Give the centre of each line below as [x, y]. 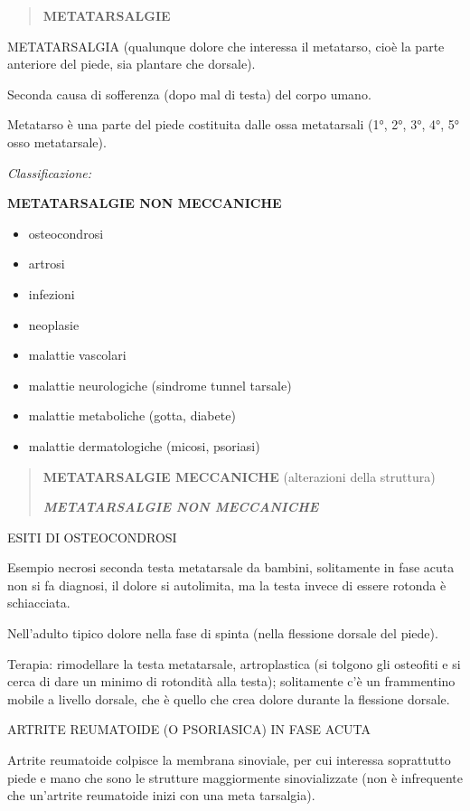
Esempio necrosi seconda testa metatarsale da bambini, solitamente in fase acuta [231, 567]
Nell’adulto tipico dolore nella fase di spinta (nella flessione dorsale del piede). [223, 633]
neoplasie [54, 324]
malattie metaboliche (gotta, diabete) [132, 415]
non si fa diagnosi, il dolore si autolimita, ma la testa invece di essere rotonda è [227, 585]
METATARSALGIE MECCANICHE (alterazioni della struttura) [239, 476]
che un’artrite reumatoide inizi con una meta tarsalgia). [161, 795]
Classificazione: [50, 172]
